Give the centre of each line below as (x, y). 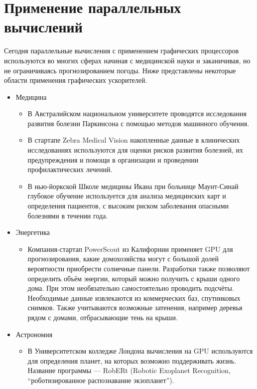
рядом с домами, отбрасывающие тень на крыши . (103, 317)
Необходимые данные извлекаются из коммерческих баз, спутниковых (134, 297)
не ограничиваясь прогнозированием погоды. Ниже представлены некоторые (120, 70)
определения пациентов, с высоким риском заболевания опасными (128, 206)
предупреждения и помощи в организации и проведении (113, 159)
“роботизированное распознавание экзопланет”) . (101, 380)
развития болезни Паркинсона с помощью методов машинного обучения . (138, 123)
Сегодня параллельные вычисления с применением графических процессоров (122, 51)
